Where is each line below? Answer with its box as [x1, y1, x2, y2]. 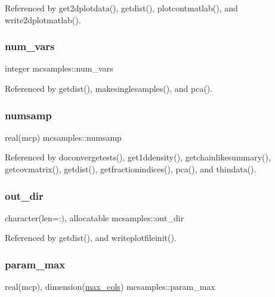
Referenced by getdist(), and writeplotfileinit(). [5, 231, 177, 244]
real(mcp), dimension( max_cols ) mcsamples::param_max [5, 280, 215, 293]
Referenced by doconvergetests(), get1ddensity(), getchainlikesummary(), [5, 151, 271, 163]
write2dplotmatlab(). [5, 13, 81, 26]
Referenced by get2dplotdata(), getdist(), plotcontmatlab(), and [5, 2, 238, 14]
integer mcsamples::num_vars [5, 62, 113, 75]
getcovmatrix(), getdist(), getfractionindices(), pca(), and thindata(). [5, 163, 257, 175]
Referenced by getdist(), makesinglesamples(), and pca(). [5, 82, 213, 94]
